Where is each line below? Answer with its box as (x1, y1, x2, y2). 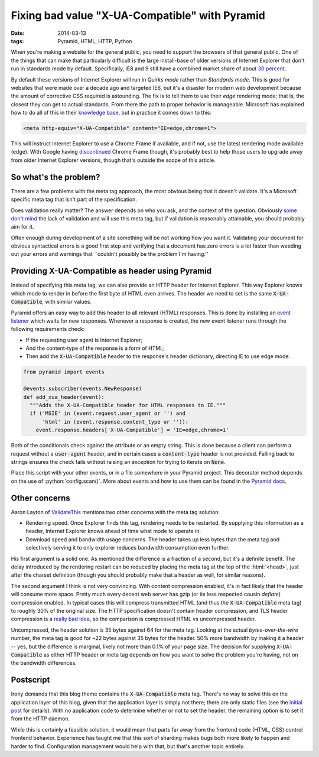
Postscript (11, 675, 50, 685)
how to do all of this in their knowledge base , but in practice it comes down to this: (11, 109, 212, 116)
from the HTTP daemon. (11, 715, 70, 722)
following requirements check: (11, 326, 85, 333)
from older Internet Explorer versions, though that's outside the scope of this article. (11, 157, 216, 164)
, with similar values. (42, 298, 92, 306)
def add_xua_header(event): (23, 394, 105, 400)
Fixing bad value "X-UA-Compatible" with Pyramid (11, 9, 266, 22)
